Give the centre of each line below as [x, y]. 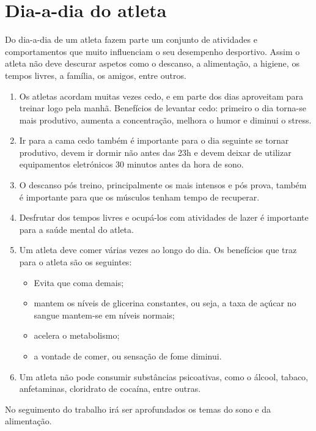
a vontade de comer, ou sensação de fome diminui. [128, 356]
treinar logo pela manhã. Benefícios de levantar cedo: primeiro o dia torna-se [163, 108]
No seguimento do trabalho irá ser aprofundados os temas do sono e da [138, 409]
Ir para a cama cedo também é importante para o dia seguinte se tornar [154, 140]
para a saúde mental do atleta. [76, 229]
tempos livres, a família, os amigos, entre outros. [96, 75]
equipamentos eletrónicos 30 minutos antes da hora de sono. [131, 164]
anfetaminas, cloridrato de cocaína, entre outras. [110, 389]
